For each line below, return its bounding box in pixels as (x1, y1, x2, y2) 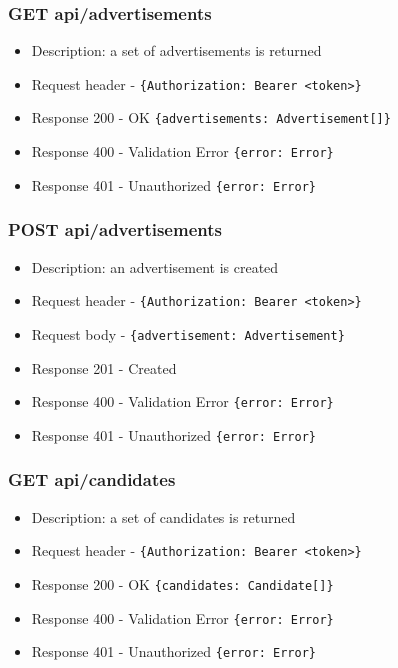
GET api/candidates (8, 467, 176, 492)
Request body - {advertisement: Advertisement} (31, 323, 345, 344)
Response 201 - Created (31, 357, 177, 378)
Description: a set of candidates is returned (31, 506, 296, 527)
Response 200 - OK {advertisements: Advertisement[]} (31, 107, 391, 128)
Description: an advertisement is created (31, 256, 279, 277)
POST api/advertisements (8, 217, 222, 242)
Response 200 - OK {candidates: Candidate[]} (31, 573, 334, 594)
